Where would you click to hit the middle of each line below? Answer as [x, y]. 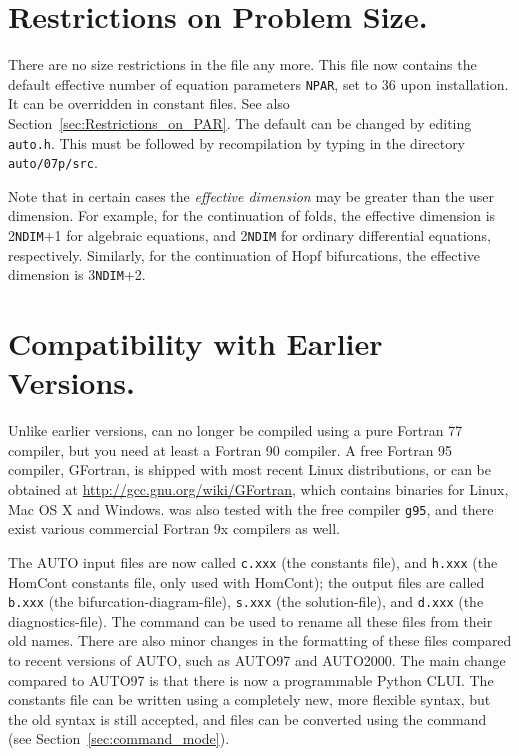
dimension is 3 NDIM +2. [77, 274]
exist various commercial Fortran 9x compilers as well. [174, 528]
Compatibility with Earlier [195, 343]
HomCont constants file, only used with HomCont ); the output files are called [246, 581]
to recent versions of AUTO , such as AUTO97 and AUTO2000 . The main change [257, 660]
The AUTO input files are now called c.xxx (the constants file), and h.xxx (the [253, 561]
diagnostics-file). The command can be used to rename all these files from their [250, 620]
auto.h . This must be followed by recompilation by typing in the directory [237, 142]
